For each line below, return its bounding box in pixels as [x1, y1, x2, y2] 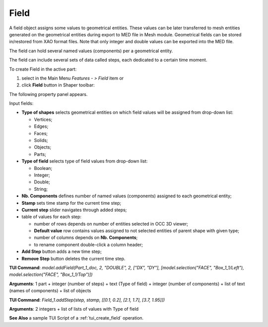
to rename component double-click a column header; [34, 242, 143, 247]
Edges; [34, 123, 49, 129]
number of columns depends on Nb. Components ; [34, 235, 138, 241]
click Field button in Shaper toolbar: [21, 82, 95, 88]
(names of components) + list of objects [9, 288, 91, 294]
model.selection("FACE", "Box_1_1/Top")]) [9, 271, 93, 278]
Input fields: [9, 100, 34, 106]
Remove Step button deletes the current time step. [21, 255, 126, 261]
